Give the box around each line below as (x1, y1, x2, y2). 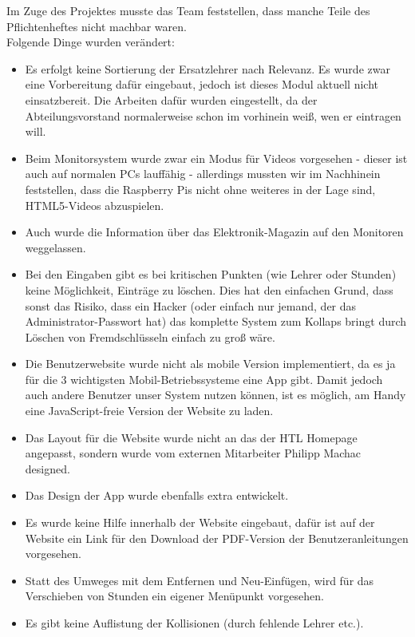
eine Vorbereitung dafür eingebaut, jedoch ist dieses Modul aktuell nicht (25, 76, 378, 93)
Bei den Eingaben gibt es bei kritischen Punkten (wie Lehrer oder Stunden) (25, 266, 397, 283)
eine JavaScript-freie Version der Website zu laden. (25, 402, 274, 419)
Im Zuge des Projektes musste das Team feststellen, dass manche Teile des (6, 2, 370, 18)
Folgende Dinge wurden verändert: (6, 34, 175, 50)
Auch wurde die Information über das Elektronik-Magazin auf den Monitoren (25, 224, 404, 240)
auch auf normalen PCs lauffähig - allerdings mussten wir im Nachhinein (25, 165, 381, 182)
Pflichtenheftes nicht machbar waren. (6, 18, 187, 34)
